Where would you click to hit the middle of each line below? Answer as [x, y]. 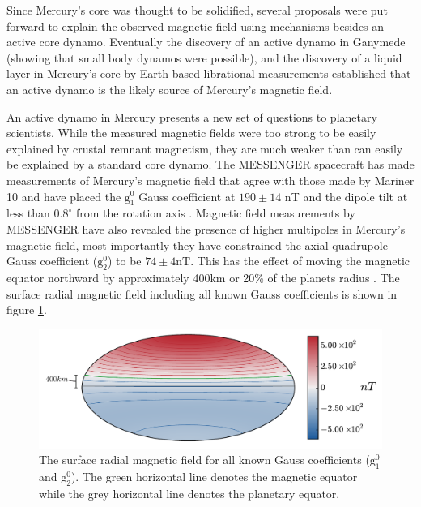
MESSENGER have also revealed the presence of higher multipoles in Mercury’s [206, 228]
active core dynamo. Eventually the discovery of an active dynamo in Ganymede [206, 42]
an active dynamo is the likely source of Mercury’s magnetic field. [170, 89]
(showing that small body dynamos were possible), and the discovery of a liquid [204, 57]
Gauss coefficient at [187, 196]
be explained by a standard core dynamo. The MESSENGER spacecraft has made [210, 164]
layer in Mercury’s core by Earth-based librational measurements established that [209, 73]
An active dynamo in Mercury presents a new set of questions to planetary [192, 116]
